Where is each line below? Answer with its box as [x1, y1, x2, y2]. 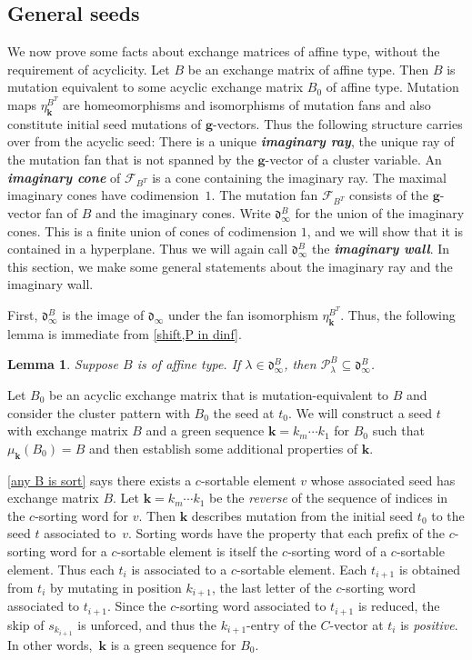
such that [372, 421, 425, 440]
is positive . [400, 615, 458, 634]
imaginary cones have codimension [7, 185, 199, 205]
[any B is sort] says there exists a [7, 470, 192, 489]
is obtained [398, 559, 460, 578]
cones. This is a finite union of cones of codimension [7, 221, 297, 240]
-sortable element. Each [236, 559, 367, 578]
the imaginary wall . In [312, 239, 450, 258]
